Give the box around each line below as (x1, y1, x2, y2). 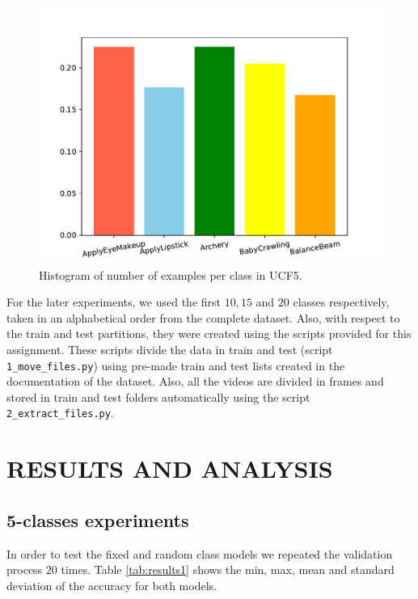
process (6, 561, 43, 578)
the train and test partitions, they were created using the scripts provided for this (6, 325, 412, 342)
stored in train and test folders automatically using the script (6, 388, 310, 405)
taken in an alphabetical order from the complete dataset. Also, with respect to (6, 309, 400, 326)
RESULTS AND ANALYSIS (6, 452, 333, 485)
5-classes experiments (6, 507, 189, 532)
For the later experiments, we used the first (6, 293, 222, 310)
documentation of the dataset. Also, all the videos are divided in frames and (6, 373, 384, 390)
